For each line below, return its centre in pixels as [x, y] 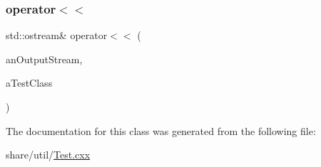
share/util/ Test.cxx [48, 155]
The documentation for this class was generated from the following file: [161, 130]
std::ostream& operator [57, 35]
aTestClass [29, 83]
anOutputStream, [44, 59]
